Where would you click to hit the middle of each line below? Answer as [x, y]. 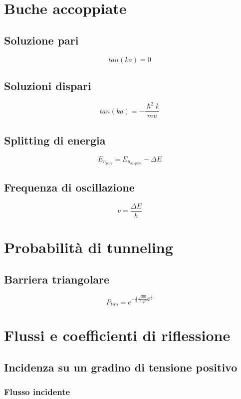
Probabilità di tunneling [89, 247]
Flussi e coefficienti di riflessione [117, 335]
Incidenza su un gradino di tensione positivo [121, 367]
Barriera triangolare [57, 279]
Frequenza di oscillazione [69, 187]
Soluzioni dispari [48, 85]
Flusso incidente [37, 392]
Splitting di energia [55, 140]
